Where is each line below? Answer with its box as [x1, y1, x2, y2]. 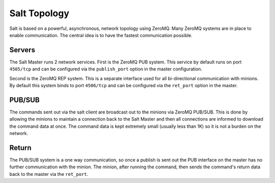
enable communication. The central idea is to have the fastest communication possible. [9, 32, 193, 38]
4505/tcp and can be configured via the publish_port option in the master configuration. [9, 66, 203, 72]
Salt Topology [9, 8, 70, 19]
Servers [9, 46, 36, 54]
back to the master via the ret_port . [9, 171, 89, 177]
